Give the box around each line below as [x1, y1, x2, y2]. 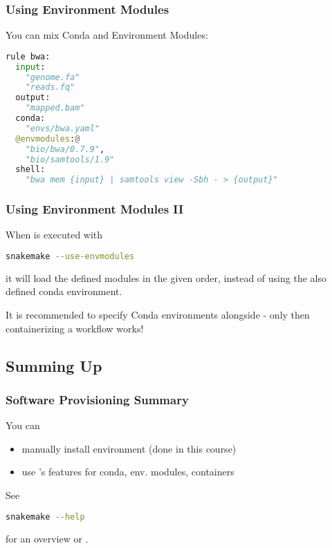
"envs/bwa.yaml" [25, 123, 100, 133]
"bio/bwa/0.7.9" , [25, 144, 105, 154]
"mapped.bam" [25, 103, 85, 113]
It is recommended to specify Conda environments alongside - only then [6, 308, 310, 322]
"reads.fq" [25, 82, 75, 93]
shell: [15, 164, 46, 175]
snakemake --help [6, 511, 85, 522]
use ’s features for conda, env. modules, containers [21, 464, 234, 479]
